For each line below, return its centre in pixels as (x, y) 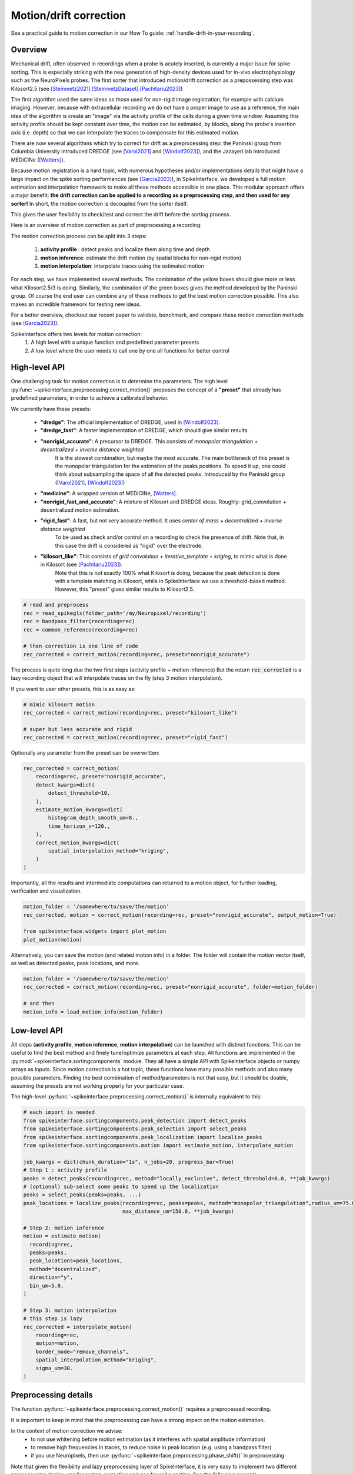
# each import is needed (59, 1112)
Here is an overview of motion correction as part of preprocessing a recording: (106, 225)
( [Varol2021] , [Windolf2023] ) (90, 482)
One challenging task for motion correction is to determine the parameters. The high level (119, 381)
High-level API (38, 368)
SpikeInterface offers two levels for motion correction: (76, 334)
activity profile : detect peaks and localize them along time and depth (125, 249)
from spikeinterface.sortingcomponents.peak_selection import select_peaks (135, 1129)
